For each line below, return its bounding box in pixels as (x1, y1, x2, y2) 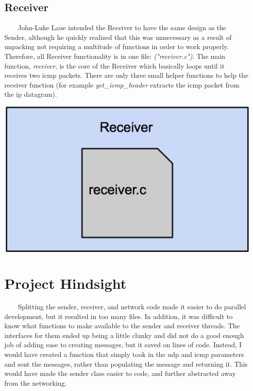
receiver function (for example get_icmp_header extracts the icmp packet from (4, 79, 239, 89)
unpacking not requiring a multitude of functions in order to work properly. (4, 41, 229, 52)
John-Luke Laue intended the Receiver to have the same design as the (17, 22, 226, 33)
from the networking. (4, 377, 67, 388)
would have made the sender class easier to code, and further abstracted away (4, 368, 236, 378)
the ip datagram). (4, 89, 57, 99)
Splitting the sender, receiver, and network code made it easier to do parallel (17, 302, 246, 312)
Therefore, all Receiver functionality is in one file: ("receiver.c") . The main (4, 51, 225, 61)
